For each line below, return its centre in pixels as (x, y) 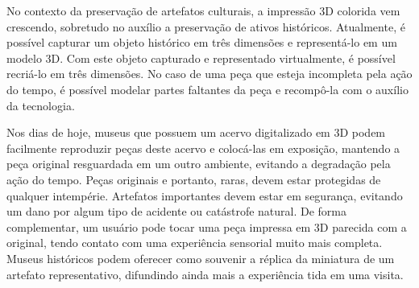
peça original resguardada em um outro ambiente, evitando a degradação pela (199, 164)
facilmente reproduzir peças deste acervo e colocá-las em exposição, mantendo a (203, 148)
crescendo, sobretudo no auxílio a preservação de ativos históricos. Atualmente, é (206, 26)
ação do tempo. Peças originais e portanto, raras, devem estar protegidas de (194, 179)
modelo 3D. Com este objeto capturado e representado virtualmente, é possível (201, 58)
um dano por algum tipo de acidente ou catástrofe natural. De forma (177, 211)
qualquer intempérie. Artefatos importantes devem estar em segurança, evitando (205, 195)
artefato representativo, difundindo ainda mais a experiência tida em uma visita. (205, 274)
